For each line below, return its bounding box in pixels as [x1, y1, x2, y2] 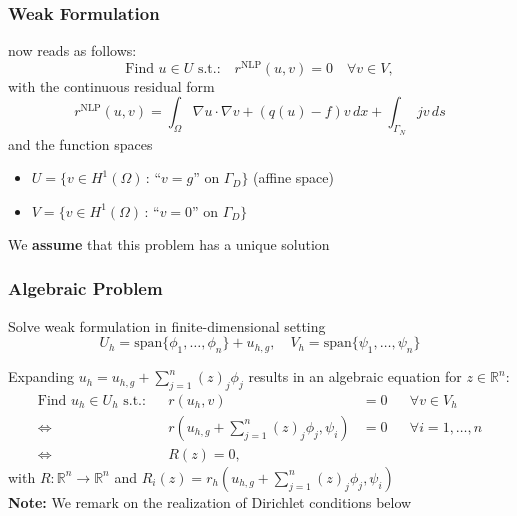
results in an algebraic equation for [248, 366, 462, 387]
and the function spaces [8, 133, 153, 154]
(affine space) [253, 167, 335, 188]
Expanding [8, 366, 74, 387]
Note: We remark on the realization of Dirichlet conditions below [8, 491, 412, 512]
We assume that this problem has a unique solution [8, 233, 330, 254]
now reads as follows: [8, 40, 137, 61]
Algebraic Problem [8, 276, 163, 301]
